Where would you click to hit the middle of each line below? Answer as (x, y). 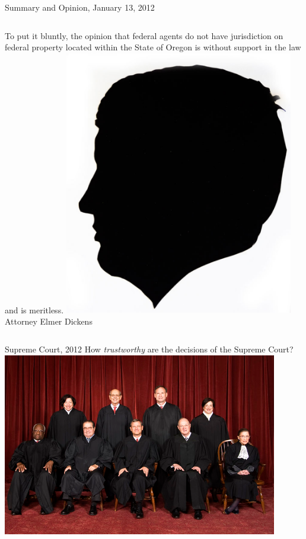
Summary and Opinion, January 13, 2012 (80, 7)
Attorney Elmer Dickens (49, 321)
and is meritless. (34, 309)
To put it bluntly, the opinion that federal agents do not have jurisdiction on (144, 35)
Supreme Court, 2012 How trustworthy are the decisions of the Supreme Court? (149, 349)
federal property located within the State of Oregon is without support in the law (153, 47)
